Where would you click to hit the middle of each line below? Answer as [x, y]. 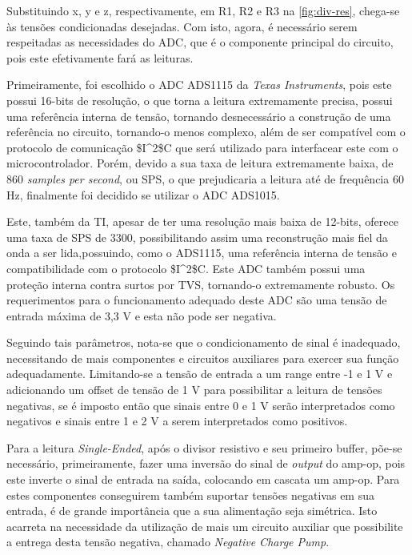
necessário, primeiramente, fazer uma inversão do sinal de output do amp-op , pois [206, 463]
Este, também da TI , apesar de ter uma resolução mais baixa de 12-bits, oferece [202, 221]
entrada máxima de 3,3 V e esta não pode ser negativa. [142, 315]
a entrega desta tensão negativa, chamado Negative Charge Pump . [168, 542]
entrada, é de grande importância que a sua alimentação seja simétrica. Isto [192, 511]
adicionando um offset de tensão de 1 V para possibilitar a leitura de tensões [194, 390]
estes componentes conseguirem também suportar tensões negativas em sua [190, 495]
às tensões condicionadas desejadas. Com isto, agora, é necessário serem [182, 26]
